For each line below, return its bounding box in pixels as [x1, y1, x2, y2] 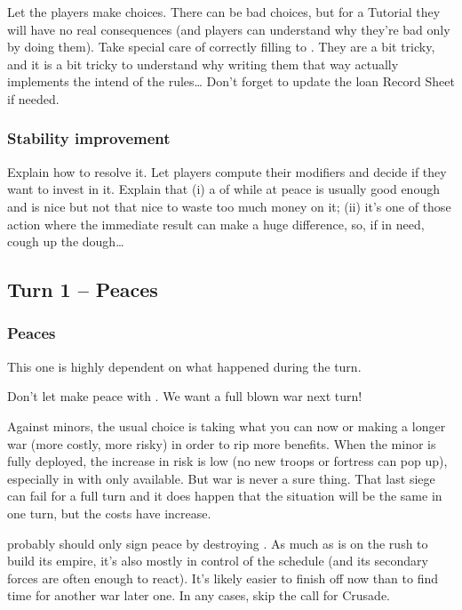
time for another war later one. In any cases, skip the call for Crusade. [7, 586, 391, 605]
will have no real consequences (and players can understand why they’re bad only [7, 20, 450, 38]
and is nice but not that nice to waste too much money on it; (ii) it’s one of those [7, 197, 451, 215]
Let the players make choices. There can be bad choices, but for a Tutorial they [7, 3, 441, 20]
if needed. [7, 89, 60, 108]
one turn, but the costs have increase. [7, 503, 211, 522]
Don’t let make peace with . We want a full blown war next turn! [7, 387, 362, 405]
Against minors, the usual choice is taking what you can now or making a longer [7, 416, 446, 435]
